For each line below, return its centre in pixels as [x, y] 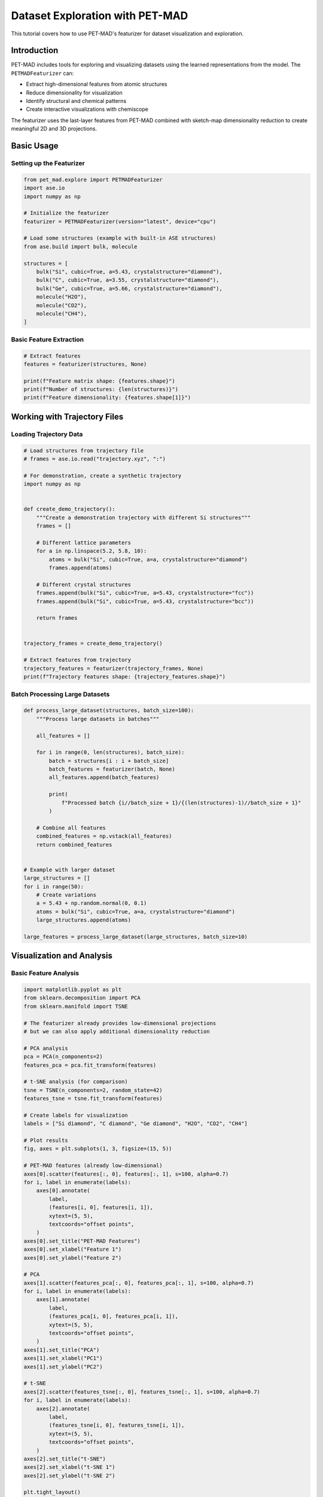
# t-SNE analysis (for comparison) [76, 1082]
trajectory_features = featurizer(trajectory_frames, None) [114, 668]
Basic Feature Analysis [45, 973]
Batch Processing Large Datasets [60, 694]
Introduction [35, 51]
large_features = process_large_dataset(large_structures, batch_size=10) [136, 937]
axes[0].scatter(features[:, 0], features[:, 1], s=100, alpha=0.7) [126, 1174]
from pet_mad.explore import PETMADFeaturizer [93, 179]
